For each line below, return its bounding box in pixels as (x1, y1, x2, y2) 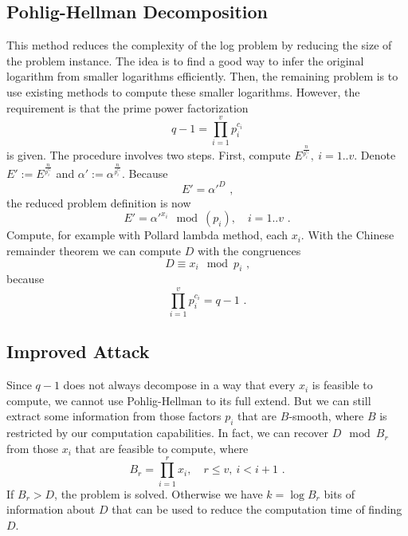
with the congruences (197, 242, 301, 258)
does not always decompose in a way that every (63, 376, 296, 393)
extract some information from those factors (6, 408, 222, 424)
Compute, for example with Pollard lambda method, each (6, 227, 288, 243)
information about (6, 501, 96, 518)
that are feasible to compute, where (75, 439, 249, 456)
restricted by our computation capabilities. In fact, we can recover (6, 424, 328, 441)
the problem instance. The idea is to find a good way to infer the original (6, 52, 364, 69)
